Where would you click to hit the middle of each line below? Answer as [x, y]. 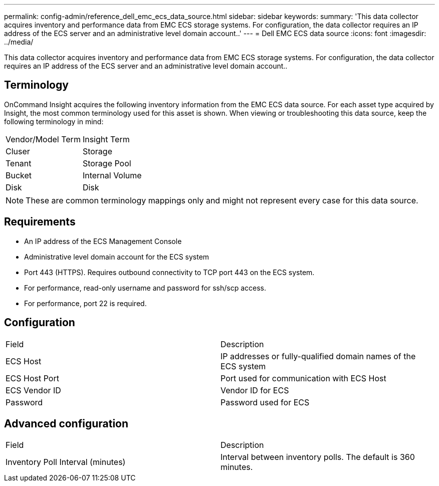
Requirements [40, 222]
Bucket [19, 175]
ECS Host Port [32, 378]
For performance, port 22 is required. [85, 303]
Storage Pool [107, 163]
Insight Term [106, 139]
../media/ [19, 42]
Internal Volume [112, 175]
